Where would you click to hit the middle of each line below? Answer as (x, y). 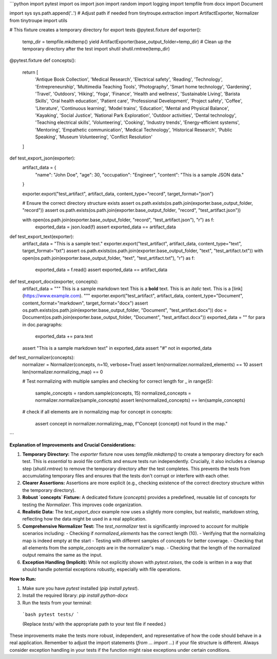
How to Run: (23, 579)
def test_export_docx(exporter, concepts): (54, 281)
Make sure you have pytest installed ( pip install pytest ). (81, 588)
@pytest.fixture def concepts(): (43, 60)
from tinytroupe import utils (38, 20)
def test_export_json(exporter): (42, 158)
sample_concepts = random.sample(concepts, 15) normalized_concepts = (113, 393)
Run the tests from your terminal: (57, 602)
